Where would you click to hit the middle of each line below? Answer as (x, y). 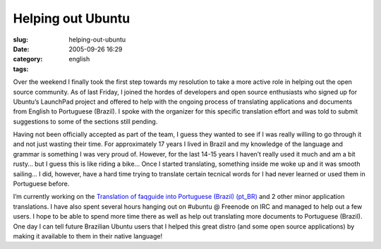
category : (28, 59)
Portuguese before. (41, 184)
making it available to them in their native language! (87, 236)
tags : (21, 69)
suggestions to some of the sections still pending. (85, 121)
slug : (20, 40)
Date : (21, 49)
